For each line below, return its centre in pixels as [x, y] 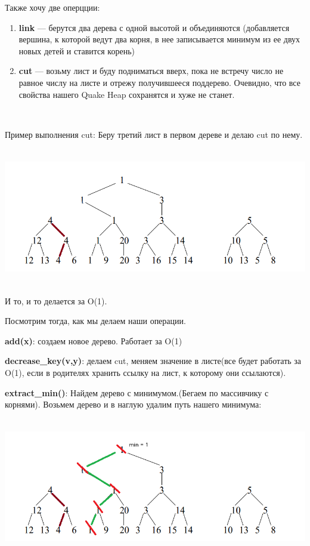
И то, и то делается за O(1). [56, 300]
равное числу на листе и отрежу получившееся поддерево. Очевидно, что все [159, 82]
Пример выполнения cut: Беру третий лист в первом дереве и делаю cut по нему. [154, 134]
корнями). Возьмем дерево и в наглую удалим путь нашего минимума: [133, 404]
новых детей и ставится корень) [77, 50]
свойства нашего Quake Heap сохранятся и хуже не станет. [127, 94]
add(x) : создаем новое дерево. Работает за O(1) [94, 340]
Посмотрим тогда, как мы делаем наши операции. [95, 321]
